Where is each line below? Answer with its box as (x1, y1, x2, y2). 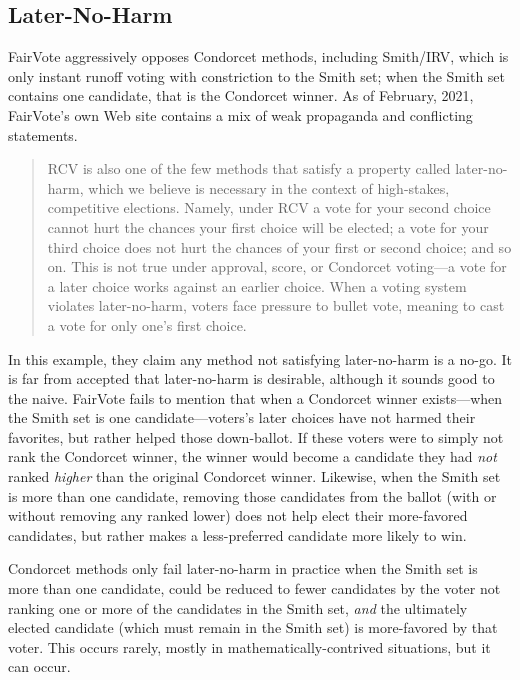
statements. (8, 124, 78, 145)
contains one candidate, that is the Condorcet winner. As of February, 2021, (8, 85, 474, 106)
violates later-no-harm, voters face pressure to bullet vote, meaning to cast (47, 295, 505, 316)
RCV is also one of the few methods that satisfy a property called (47, 158, 451, 179)
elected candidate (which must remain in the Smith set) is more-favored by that (8, 617, 498, 638)
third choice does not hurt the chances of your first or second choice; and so (47, 236, 512, 257)
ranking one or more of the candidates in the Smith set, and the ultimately (8, 597, 468, 618)
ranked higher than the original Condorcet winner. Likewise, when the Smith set (8, 466, 501, 487)
